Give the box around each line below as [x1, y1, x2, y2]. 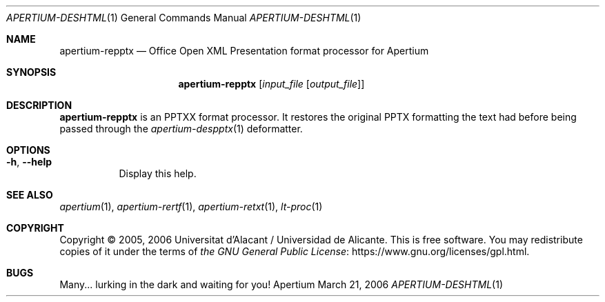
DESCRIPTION [6, 99, 72, 111]
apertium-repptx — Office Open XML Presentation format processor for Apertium [59, 45, 429, 57]
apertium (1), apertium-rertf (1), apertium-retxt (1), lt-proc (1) [59, 201, 323, 212]
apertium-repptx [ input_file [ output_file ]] [178, 78, 365, 90]
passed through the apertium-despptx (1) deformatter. [59, 123, 303, 134]
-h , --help [6, 156, 52, 168]
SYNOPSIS [6, 66, 57, 78]
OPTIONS [6, 144, 50, 156]
